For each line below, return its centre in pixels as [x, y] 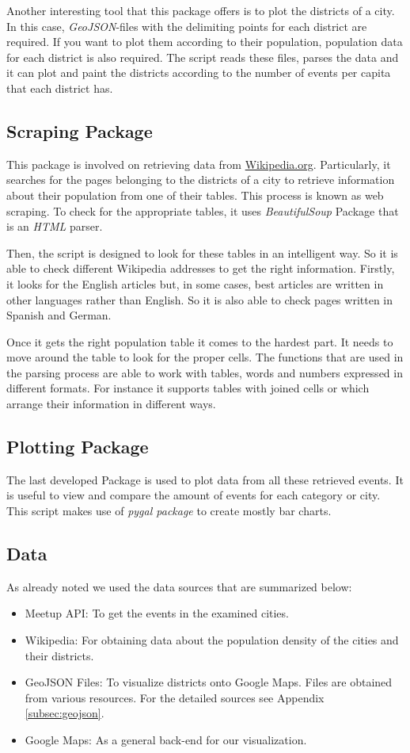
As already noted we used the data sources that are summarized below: [179, 586]
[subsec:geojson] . [65, 713]
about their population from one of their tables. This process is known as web [195, 195]
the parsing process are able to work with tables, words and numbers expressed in [205, 372]
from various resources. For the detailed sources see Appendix [175, 697]
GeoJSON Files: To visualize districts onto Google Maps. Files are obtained [209, 682]
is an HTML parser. [55, 226]
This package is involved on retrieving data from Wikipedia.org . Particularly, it [199, 164]
